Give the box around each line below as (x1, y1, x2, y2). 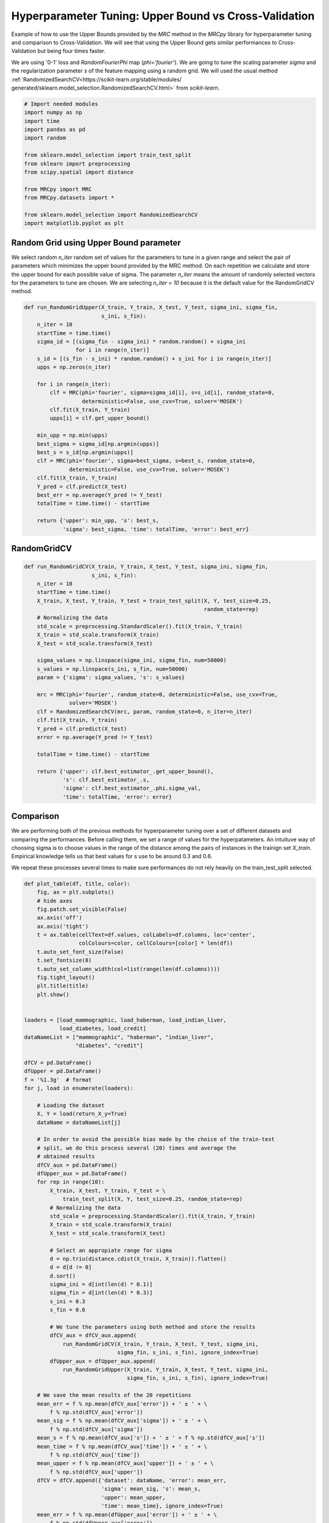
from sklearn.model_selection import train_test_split (24, 152, 191, 158)
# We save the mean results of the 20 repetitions (37, 1392, 191, 1399)
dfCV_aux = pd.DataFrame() (37, 1161, 118, 1168)
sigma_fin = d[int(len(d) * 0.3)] (49, 1289, 153, 1296)
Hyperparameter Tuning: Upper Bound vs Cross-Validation (11, 9, 315, 23)
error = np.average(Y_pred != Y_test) (37, 733, 153, 740)
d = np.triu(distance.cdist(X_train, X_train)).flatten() (49, 1255, 227, 1262)
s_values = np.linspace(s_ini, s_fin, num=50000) (37, 665, 188, 673)
